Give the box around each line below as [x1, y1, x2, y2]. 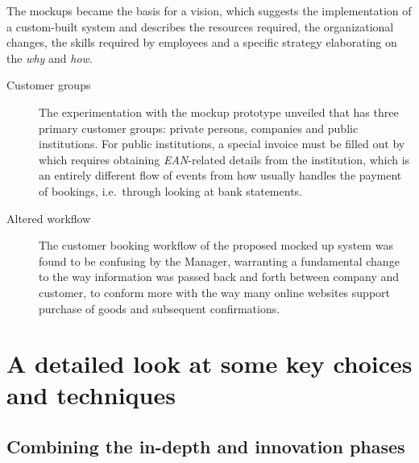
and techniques [6, 378, 176, 411]
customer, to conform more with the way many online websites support [39, 283, 390, 300]
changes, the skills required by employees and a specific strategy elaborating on [6, 34, 397, 51]
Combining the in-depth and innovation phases [6, 434, 405, 459]
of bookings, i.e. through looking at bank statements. [39, 182, 302, 199]
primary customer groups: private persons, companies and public [39, 119, 359, 136]
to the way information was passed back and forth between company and [39, 268, 400, 285]
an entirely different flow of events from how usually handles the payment [39, 167, 402, 184]
